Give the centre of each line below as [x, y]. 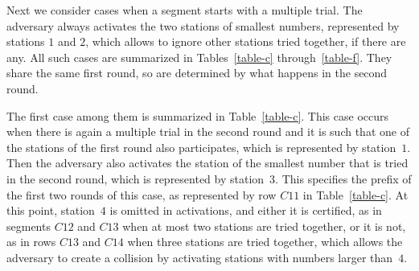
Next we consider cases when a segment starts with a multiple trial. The [185, 10]
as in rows [31, 242]
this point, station [51, 210]
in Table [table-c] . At [355, 194]
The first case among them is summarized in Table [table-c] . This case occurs [198, 115]
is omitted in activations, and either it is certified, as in [246, 210]
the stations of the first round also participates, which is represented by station [201, 147]
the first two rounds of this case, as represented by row [142, 194]
